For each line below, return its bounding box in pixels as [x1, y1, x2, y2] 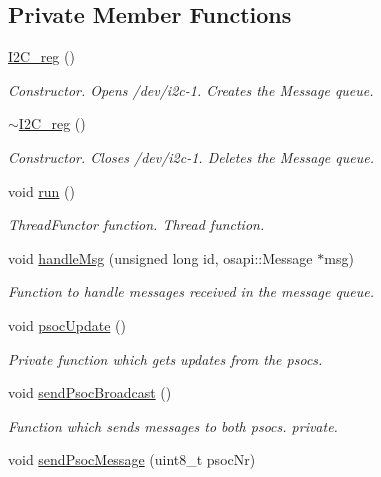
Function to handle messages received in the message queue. [8, 281, 375, 302]
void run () [8, 180, 75, 201]
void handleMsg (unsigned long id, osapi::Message [8, 247, 313, 268]
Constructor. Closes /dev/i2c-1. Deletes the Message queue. [8, 146, 374, 167]
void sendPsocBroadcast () [8, 382, 172, 403]
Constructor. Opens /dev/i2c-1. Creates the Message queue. [8, 79, 374, 100]
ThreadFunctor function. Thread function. [8, 214, 265, 235]
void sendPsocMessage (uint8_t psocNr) [8, 449, 256, 470]
